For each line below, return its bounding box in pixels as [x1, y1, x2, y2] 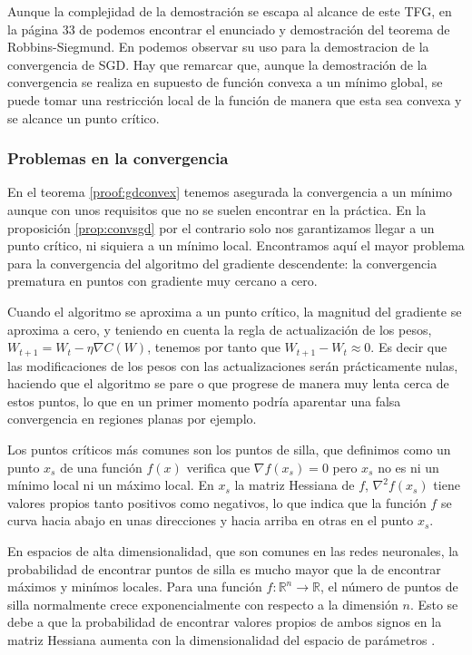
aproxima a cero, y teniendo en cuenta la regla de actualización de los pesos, [7, 319, 432, 338]
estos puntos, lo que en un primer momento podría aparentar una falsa [7, 391, 401, 410]
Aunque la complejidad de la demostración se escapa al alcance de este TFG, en [7, 2, 452, 20]
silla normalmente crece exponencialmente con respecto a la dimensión [7, 594, 398, 613]
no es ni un [378, 457, 439, 476]
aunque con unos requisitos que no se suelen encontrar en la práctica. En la [7, 200, 427, 219]
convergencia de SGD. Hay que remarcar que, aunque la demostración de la [7, 54, 428, 73]
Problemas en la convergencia [7, 147, 229, 170]
